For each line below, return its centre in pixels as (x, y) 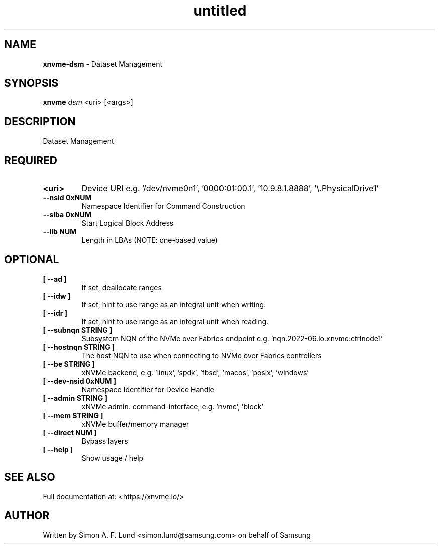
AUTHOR (27, 516)
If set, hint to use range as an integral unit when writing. (174, 304)
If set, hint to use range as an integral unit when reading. (175, 321)
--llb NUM (60, 232)
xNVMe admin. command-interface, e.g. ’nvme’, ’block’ (173, 406)
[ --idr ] (55, 313)
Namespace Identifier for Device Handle (148, 389)
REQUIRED (31, 160)
